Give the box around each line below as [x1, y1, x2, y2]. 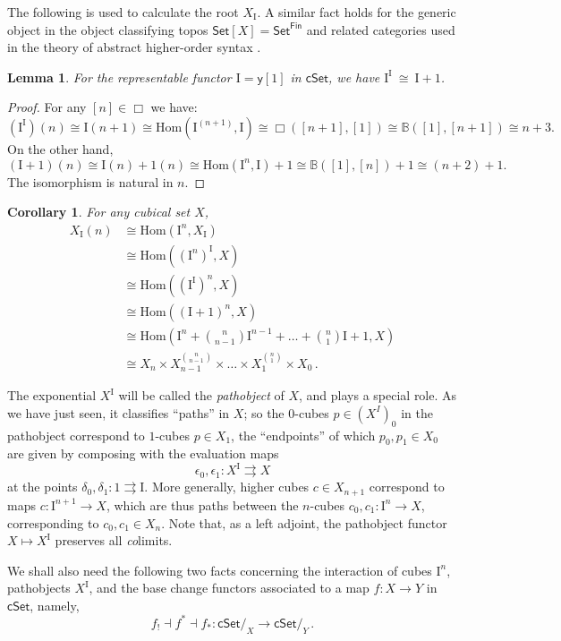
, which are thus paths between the [106, 495, 299, 514]
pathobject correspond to [7, 425, 145, 444]
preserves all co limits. [55, 531, 173, 550]
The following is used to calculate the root [7, 3, 239, 21]
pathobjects [7, 578, 71, 597]
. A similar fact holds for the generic [257, 3, 456, 21]
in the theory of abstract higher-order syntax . [7, 38, 261, 56]
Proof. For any [7, 98, 87, 116]
